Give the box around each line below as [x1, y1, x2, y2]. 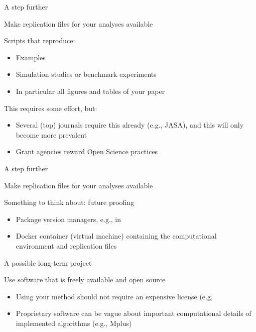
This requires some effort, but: [4, 102, 97, 113]
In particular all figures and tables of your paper [16, 85, 165, 96]
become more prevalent [16, 129, 87, 140]
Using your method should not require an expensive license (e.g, [16, 291, 213, 301]
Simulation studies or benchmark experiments [16, 69, 157, 79]
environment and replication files [16, 240, 117, 251]
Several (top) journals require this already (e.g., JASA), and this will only [16, 120, 244, 130]
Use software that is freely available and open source [4, 274, 166, 285]
